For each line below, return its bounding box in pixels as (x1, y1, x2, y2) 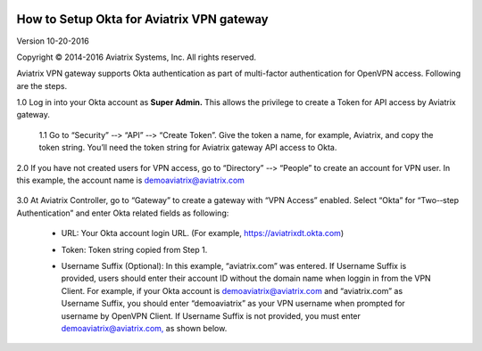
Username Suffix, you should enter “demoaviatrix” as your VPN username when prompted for (61, 298, 405, 309)
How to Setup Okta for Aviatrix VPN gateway (16, 12, 269, 27)
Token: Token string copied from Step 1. (61, 244, 208, 255)
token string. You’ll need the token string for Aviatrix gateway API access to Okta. (38, 143, 337, 153)
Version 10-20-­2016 (16, 36, 89, 46)
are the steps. (16, 80, 67, 91)
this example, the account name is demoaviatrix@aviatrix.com (16, 175, 245, 186)
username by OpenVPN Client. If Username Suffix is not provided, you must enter (61, 310, 361, 321)
